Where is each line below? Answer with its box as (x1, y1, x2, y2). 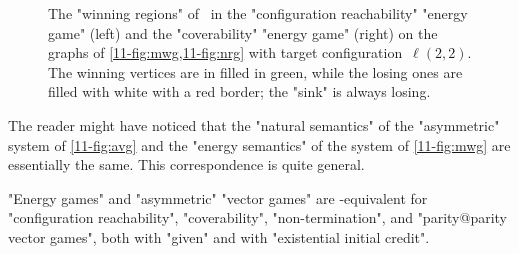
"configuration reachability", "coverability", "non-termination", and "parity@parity (8, 207, 507, 228)
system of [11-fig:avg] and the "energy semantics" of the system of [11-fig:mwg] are (8, 134, 511, 155)
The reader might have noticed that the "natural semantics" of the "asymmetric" (8, 114, 500, 135)
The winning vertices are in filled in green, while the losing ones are (48, 61, 463, 82)
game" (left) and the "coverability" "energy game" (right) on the (48, 22, 438, 43)
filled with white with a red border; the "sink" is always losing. (48, 81, 431, 102)
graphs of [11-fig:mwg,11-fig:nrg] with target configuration (48, 42, 403, 63)
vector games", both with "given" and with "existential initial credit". (8, 226, 430, 247)
